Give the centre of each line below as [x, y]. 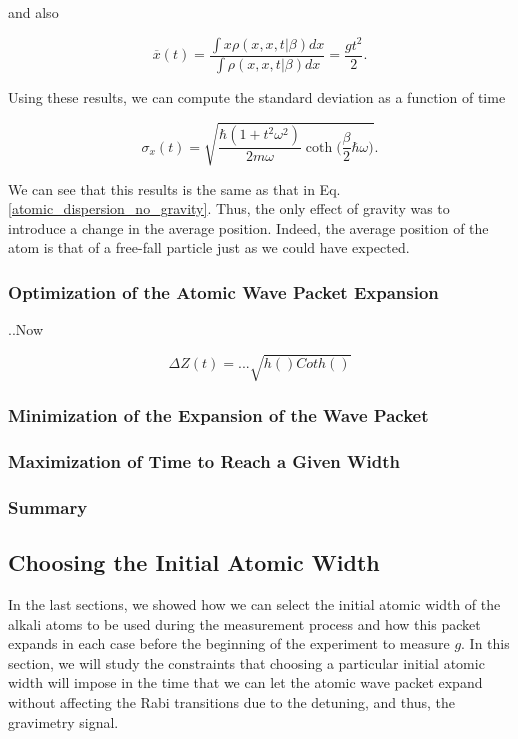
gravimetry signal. [63, 721]
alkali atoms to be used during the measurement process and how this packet [244, 623]
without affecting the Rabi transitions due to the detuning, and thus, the [231, 702]
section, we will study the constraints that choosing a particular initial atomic [246, 662]
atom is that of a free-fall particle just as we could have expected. [209, 247]
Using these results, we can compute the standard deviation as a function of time [257, 97]
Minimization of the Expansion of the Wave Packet [218, 415]
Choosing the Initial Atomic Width [194, 562]
